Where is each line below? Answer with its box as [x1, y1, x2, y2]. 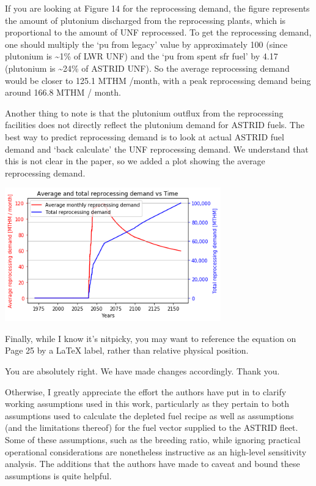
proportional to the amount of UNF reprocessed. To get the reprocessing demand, [5, 26, 312, 39]
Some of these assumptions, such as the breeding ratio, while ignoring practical [5, 433, 301, 446]
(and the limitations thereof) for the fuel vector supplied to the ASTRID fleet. [5, 421, 298, 434]
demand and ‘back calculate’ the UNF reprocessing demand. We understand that [5, 142, 309, 155]
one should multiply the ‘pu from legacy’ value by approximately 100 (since [5, 37, 288, 50]
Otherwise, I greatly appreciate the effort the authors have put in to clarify [5, 385, 287, 398]
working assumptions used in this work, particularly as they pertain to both [5, 397, 290, 410]
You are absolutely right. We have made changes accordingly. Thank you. [5, 365, 280, 378]
